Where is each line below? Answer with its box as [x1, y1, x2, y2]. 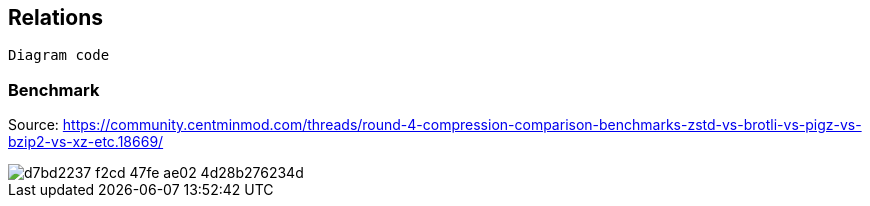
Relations [8, 5, 104, 30]
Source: [8, 116, 59, 134]
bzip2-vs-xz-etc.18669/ [8, 133, 164, 151]
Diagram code [8, 47, 110, 64]
